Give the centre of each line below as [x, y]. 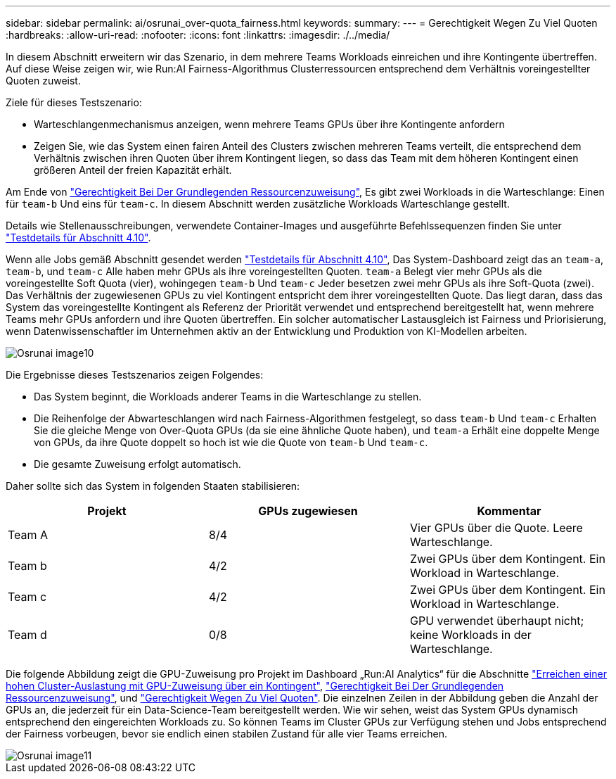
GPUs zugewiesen [308, 511]
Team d [27, 635]
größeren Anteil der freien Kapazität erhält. [133, 170]
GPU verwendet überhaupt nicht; [497, 621]
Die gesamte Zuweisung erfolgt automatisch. [137, 464]
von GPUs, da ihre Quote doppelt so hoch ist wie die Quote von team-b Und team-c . [231, 442]
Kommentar [509, 511]
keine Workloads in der [470, 635]
